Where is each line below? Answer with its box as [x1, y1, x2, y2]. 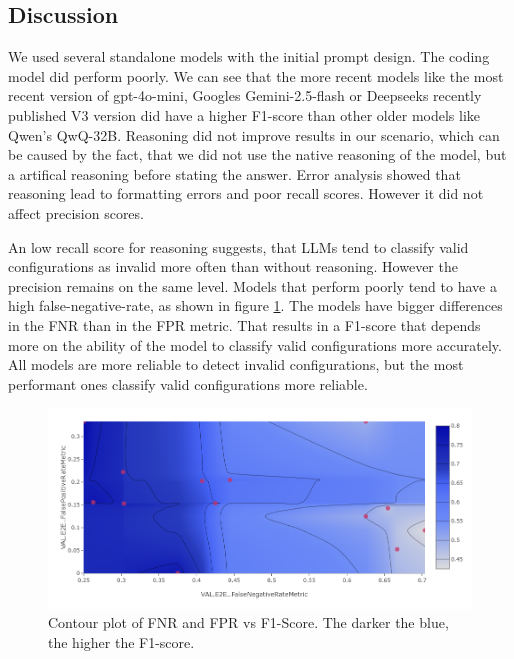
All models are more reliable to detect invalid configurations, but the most [8, 354, 464, 375]
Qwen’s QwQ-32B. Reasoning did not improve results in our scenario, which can [8, 124, 500, 145]
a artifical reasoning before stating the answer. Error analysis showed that [8, 163, 461, 184]
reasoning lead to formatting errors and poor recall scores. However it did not [8, 183, 484, 204]
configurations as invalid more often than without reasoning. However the [8, 256, 458, 277]
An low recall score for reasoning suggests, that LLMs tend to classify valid [8, 236, 469, 257]
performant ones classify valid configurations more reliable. [8, 373, 368, 394]
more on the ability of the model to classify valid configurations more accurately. [8, 334, 502, 355]
